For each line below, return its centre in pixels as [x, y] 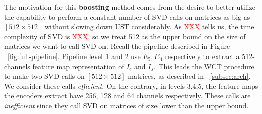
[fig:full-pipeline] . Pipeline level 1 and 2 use [74, 56]
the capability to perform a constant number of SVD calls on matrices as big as [127, 16]
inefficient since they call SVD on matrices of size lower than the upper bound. [126, 105]
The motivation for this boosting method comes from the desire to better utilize [130, 7]
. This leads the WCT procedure [204, 66]
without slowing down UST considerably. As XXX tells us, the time [149, 26]
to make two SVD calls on [44, 76]
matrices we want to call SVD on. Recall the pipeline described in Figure [117, 46]
